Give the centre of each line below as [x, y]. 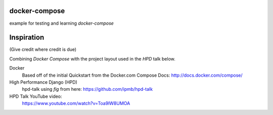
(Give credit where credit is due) [43, 49]
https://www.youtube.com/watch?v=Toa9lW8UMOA [76, 103]
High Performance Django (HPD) [43, 82]
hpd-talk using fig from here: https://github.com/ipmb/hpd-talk [87, 89]
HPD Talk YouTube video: [36, 96]
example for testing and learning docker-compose [61, 23]
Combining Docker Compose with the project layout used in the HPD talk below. [92, 59]
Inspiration [27, 38]
